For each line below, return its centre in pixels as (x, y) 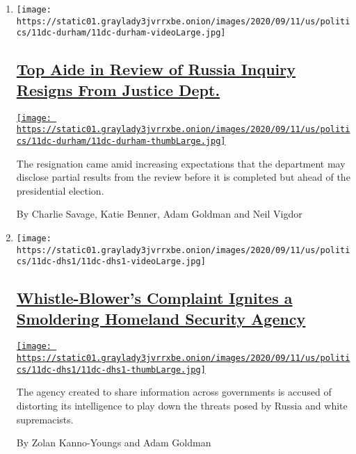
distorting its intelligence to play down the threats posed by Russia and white (182, 406)
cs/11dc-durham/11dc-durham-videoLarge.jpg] (121, 33)
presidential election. (60, 190)
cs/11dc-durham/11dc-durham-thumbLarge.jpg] (121, 141)
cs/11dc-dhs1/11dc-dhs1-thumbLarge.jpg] (111, 370)
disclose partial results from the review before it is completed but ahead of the (183, 177)
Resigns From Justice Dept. (118, 89)
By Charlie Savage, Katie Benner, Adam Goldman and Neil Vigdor (159, 214)
